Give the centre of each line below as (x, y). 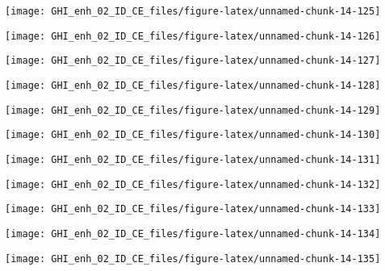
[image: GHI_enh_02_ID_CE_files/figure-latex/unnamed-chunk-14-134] (193, 233)
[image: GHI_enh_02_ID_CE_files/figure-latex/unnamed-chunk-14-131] (193, 159)
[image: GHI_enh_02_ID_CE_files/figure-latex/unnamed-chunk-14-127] (193, 61)
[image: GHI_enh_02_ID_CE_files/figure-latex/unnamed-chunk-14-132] (193, 184)
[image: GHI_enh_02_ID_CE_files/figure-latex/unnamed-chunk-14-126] (193, 36)
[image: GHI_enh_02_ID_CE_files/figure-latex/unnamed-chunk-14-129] (193, 110)
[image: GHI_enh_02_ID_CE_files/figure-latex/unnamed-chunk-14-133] (193, 209)
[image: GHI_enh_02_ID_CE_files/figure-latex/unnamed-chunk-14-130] (193, 135)
